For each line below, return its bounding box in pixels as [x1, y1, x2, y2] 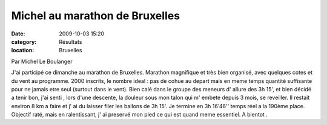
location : [11, 47, 35, 54]
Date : [11, 30, 25, 37]
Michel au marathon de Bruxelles [11, 9, 180, 22]
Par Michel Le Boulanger [11, 58, 73, 65]
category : [11, 38, 37, 45]
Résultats [59, 38, 82, 45]
